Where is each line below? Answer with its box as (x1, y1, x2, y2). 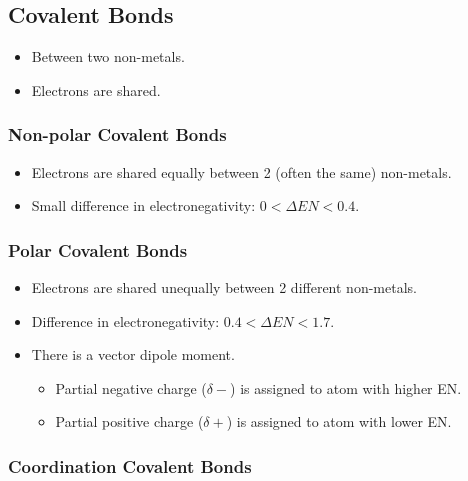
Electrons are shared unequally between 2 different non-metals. (31, 277, 417, 298)
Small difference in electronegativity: (31, 195, 256, 216)
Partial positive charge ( (55, 411, 204, 432)
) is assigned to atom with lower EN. (226, 411, 452, 432)
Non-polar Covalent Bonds (8, 122, 227, 147)
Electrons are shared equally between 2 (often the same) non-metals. (31, 161, 452, 182)
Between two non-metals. (31, 46, 185, 67)
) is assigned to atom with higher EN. (230, 377, 462, 398)
